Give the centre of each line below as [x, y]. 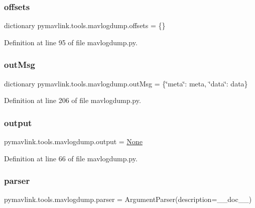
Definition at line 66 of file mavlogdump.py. [71, 158]
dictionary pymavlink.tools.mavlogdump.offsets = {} [85, 25]
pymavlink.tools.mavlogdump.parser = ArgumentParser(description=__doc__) [128, 199]
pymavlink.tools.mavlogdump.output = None [73, 141]
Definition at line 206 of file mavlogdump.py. [73, 100]
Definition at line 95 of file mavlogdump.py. [71, 42]
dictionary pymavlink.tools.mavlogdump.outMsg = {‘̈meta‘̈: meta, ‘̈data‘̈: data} [126, 83]
